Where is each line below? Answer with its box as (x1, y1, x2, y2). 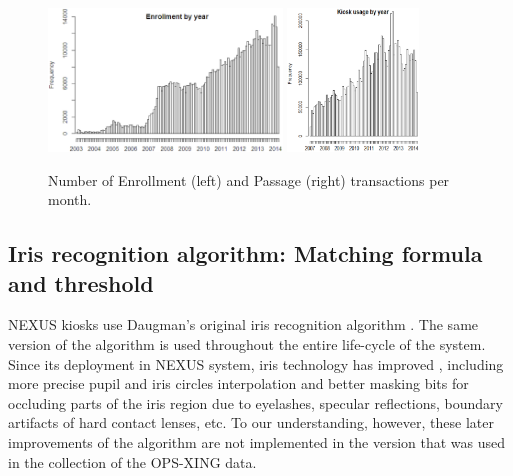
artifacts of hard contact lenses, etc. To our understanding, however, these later (8, 412, 494, 433)
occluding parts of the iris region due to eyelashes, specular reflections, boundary (8, 392, 503, 413)
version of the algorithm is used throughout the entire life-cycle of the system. (8, 333, 486, 354)
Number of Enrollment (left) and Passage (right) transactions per (48, 169, 450, 190)
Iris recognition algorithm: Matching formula (8, 238, 483, 269)
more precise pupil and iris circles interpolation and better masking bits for (8, 373, 469, 394)
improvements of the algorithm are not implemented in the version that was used (8, 431, 506, 452)
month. (48, 189, 92, 210)
